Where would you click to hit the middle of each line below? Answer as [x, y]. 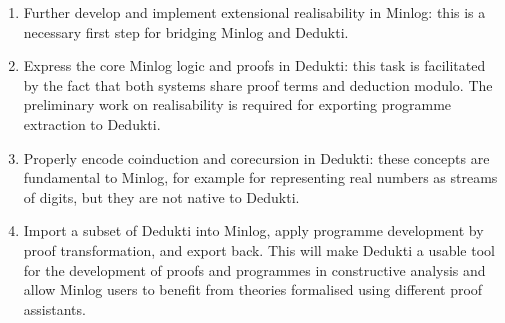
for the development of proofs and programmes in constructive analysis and [254, 269]
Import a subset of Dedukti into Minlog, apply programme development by [253, 230]
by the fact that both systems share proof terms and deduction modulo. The [258, 84]
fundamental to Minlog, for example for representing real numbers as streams [260, 177]
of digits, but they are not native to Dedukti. [161, 196]
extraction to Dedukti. [92, 123]
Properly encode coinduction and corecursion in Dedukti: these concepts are [256, 157]
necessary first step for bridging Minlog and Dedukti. [186, 31]
